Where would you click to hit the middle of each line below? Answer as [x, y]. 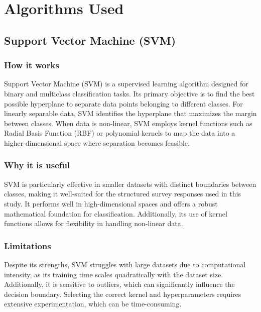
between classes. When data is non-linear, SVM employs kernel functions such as [128, 123]
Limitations [28, 245]
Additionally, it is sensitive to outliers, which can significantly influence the [119, 284]
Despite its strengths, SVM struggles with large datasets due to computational [125, 264]
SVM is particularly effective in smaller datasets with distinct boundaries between [130, 184]
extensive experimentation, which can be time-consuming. [93, 304]
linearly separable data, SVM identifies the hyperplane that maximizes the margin [130, 113]
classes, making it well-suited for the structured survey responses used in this [122, 194]
